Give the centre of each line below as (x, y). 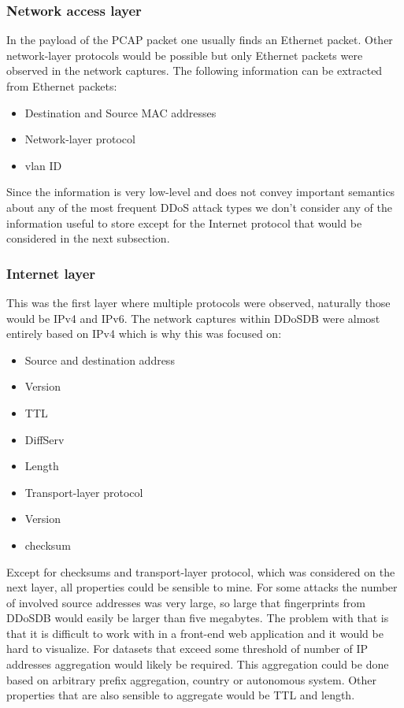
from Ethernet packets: (62, 86)
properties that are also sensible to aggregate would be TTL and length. (181, 695)
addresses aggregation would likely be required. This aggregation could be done (198, 664)
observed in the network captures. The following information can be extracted (195, 70)
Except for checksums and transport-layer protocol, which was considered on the (201, 571)
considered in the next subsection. (88, 238)
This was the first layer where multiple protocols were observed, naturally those (198, 302)
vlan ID (43, 165)
